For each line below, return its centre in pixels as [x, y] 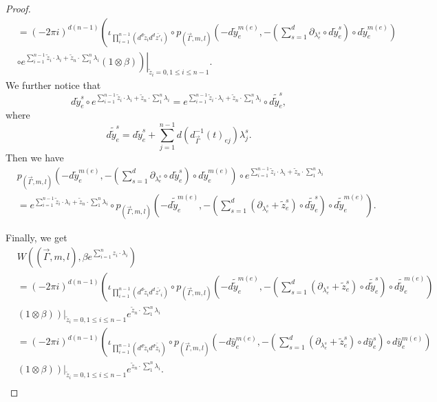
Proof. [18, 8]
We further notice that [53, 85]
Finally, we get [36, 238]
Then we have [35, 158]
